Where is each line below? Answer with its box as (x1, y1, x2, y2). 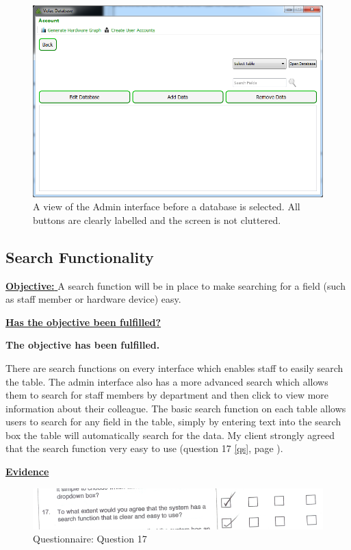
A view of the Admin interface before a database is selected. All (33, 199, 300, 214)
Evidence (5, 464, 49, 479)
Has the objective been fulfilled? (5, 314, 161, 329)
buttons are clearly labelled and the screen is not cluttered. (33, 212, 281, 227)
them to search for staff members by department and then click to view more (5, 388, 329, 402)
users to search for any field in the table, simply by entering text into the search (5, 414, 341, 429)
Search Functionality (5, 246, 154, 267)
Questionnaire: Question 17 (33, 532, 147, 546)
